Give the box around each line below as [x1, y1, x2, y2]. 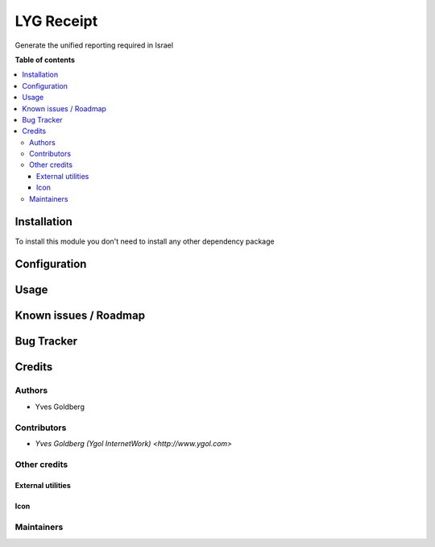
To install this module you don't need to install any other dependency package [14, 236, 275, 246]
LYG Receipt [14, 12, 98, 30]
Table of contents [14, 55, 76, 65]
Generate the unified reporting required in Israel [14, 40, 173, 50]
